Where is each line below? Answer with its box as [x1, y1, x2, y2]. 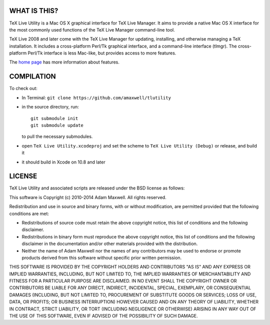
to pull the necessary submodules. [21, 133, 93, 139]
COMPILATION [9, 72, 56, 81]
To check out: [9, 85, 37, 91]
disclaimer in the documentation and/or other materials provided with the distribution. [21, 240, 198, 247]
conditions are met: [9, 210, 49, 216]
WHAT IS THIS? [9, 6, 58, 15]
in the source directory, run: [21, 104, 79, 110]
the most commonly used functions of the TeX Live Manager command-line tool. [9, 26, 175, 32]
